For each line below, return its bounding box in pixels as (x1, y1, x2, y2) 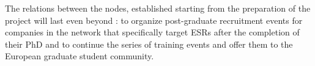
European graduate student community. (5, 50, 154, 62)
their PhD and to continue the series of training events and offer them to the (5, 37, 293, 50)
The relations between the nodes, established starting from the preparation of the (5, 2, 311, 14)
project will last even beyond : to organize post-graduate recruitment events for (5, 13, 303, 26)
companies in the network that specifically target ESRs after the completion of (5, 26, 300, 38)
